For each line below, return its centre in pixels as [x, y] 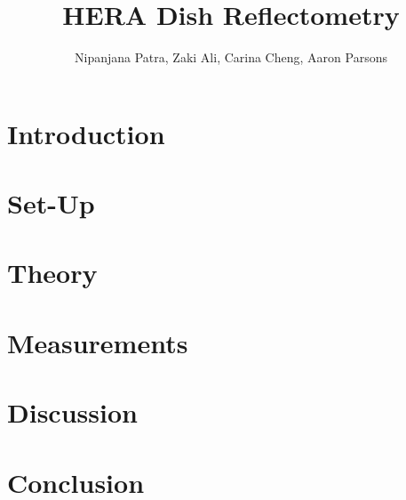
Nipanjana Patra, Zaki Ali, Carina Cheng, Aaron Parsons [231, 57]
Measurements [98, 342]
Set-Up [51, 203]
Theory [52, 273]
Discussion [72, 412]
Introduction [86, 133]
